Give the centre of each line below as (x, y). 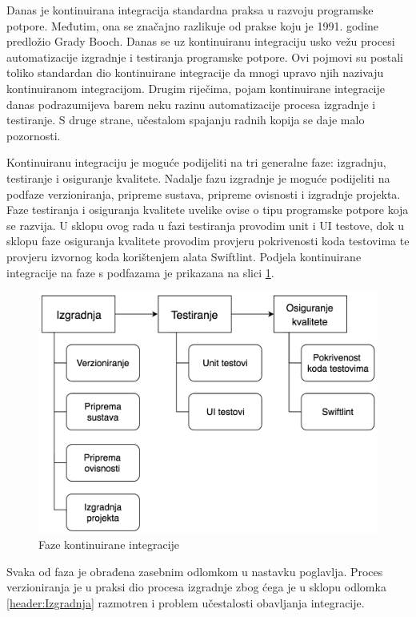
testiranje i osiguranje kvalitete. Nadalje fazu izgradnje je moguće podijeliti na (198, 177)
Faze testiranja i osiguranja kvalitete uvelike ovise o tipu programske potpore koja (208, 210)
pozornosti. (34, 135)
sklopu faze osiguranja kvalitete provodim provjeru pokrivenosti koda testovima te (208, 241)
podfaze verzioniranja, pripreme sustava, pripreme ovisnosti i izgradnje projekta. (204, 194)
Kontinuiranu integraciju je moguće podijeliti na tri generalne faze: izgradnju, (196, 162)
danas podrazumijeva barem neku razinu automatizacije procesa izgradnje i (191, 104)
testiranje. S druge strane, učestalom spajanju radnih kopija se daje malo (186, 120)
